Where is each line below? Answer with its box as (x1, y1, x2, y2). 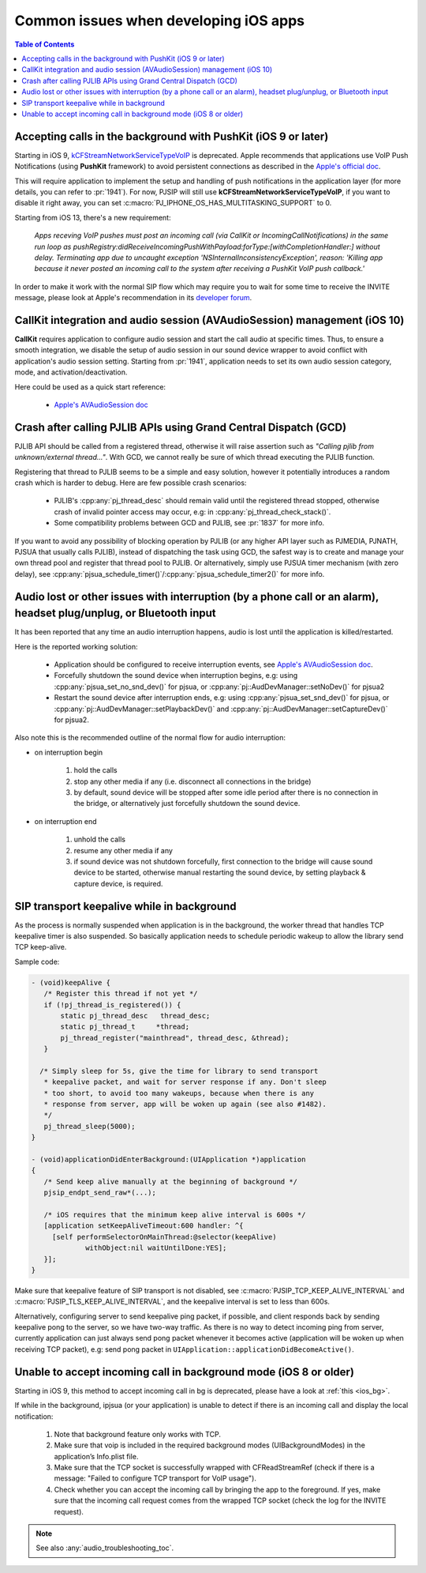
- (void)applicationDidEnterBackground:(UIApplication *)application (31, 1155, 306, 1164)
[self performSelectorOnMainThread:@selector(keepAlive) (51, 1232, 277, 1241)
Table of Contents (14, 40, 75, 49)
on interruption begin (34, 747, 103, 757)
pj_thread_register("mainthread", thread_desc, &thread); (60, 1033, 290, 1042)
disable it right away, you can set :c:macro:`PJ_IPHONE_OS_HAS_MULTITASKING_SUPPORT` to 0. (14, 198, 332, 208)
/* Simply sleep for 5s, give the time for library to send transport (39, 1067, 319, 1075)
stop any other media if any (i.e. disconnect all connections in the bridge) (73, 777, 312, 786)
